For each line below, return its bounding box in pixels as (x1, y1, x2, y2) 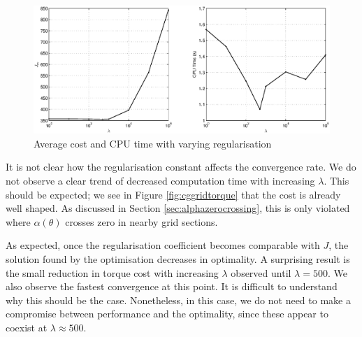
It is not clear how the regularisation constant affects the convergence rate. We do (6, 159, 356, 174)
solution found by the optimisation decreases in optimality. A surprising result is (6, 251, 350, 266)
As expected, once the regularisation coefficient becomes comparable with (6, 238, 320, 252)
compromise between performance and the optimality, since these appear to (6, 306, 328, 321)
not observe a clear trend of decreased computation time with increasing (6, 173, 315, 187)
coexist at (6, 320, 48, 334)
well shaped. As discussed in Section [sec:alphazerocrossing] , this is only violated (6, 201, 350, 215)
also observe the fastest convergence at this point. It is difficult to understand (6, 279, 338, 294)
